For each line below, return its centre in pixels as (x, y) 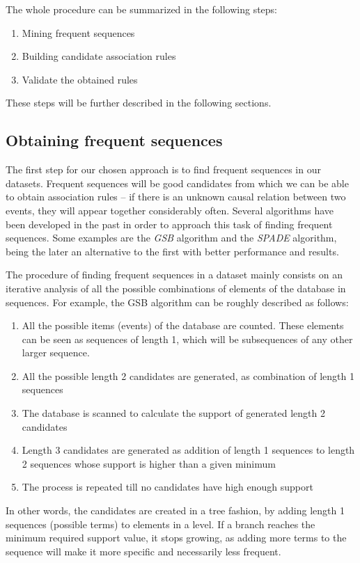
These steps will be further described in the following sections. (139, 103)
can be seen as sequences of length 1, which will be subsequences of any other (187, 339)
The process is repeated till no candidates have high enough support (167, 487)
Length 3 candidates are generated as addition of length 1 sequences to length (188, 450)
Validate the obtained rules (80, 79)
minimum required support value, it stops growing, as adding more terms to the (176, 538)
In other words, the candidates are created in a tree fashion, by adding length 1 (175, 510)
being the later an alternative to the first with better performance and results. (172, 251)
